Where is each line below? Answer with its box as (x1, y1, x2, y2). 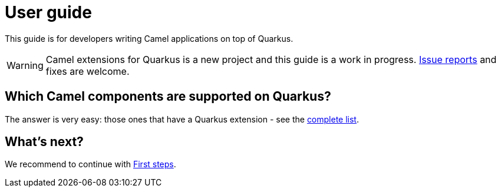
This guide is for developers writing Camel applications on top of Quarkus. (5, 33, 294, 44)
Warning (6, 59, 44, 71)
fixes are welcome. (45, 65, 130, 77)
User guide (5, 2, 92, 22)
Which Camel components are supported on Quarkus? (5, 89, 331, 104)
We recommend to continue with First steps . (5, 159, 176, 170)
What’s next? (5, 134, 84, 150)
